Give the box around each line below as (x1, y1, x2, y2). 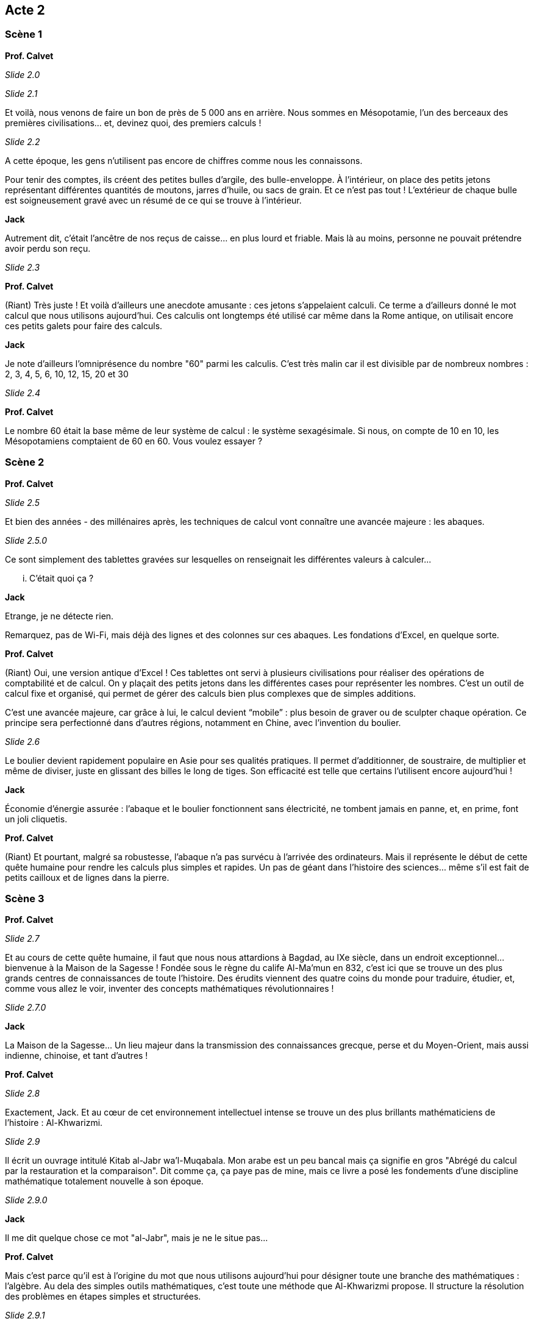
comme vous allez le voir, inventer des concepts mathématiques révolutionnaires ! (5, 983, 334, 994)
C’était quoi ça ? (29, 572, 94, 583)
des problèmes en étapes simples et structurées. (5, 1291, 201, 1302)
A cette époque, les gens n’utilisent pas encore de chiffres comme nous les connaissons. (5, 155, 363, 166)
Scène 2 (5, 456, 44, 469)
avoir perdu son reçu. (5, 243, 91, 254)
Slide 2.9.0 (5, 1195, 48, 1206)
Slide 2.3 (5, 262, 40, 272)
